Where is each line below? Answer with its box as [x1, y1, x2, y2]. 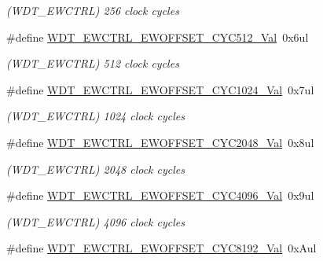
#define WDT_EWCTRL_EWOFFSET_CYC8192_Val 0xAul [6, 240, 317, 256]
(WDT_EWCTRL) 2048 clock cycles [6, 160, 185, 177]
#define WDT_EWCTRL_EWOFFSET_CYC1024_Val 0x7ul [6, 81, 314, 97]
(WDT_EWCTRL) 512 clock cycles [6, 55, 179, 72]
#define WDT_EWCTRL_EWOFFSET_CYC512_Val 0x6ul [6, 28, 309, 45]
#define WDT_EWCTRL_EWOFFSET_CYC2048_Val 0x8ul [6, 134, 314, 150]
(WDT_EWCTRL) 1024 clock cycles [6, 108, 185, 124]
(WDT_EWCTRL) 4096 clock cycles [6, 213, 185, 230]
